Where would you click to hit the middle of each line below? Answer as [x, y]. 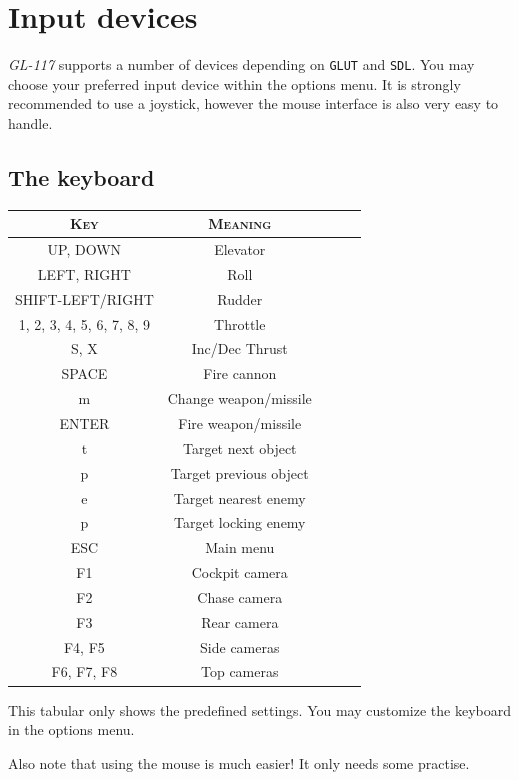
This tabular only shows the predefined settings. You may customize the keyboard [260, 709]
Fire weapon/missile [240, 423]
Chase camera [240, 596]
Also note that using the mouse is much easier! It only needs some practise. [239, 762]
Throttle [240, 323]
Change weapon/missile [239, 398]
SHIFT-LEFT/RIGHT [84, 298]
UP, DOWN [84, 249]
